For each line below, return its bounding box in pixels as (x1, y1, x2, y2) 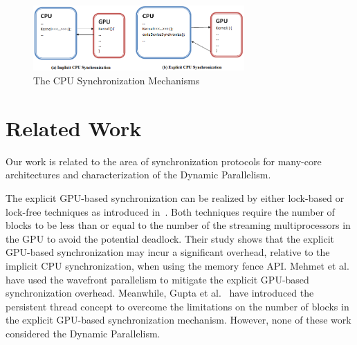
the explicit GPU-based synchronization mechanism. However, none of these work (6, 313, 351, 327)
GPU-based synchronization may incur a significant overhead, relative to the (6, 245, 330, 259)
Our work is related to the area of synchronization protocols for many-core (6, 153, 322, 168)
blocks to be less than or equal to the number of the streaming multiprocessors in (6, 218, 351, 232)
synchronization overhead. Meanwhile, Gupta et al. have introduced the (6, 286, 314, 300)
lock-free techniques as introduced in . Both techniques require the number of (6, 204, 335, 218)
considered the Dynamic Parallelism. (6, 326, 161, 340)
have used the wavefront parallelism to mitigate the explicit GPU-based (6, 272, 309, 286)
